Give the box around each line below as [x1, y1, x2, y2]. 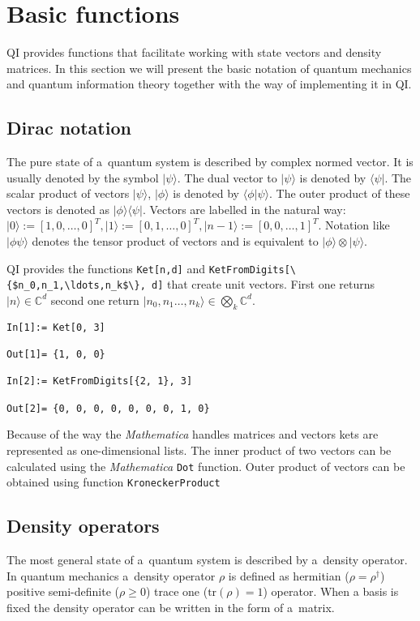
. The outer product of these [268, 185, 410, 202]
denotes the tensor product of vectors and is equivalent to [32, 233, 319, 250]
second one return [50, 291, 139, 308]
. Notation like [318, 216, 390, 233]
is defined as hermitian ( [228, 567, 349, 584]
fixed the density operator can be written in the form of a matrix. [6, 598, 335, 615]
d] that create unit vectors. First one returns [151, 276, 375, 293]
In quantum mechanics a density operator [6, 567, 216, 584]
